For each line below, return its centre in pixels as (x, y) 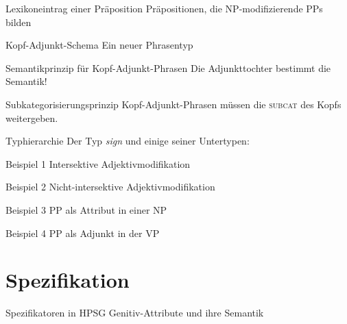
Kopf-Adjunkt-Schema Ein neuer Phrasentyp (99, 45)
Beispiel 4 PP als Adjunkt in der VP (83, 233)
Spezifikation (68, 280)
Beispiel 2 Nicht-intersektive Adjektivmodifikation (110, 187)
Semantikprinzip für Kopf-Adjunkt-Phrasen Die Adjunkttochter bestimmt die (168, 67)
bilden (19, 22)
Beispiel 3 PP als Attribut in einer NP (86, 209)
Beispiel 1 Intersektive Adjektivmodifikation (98, 163)
